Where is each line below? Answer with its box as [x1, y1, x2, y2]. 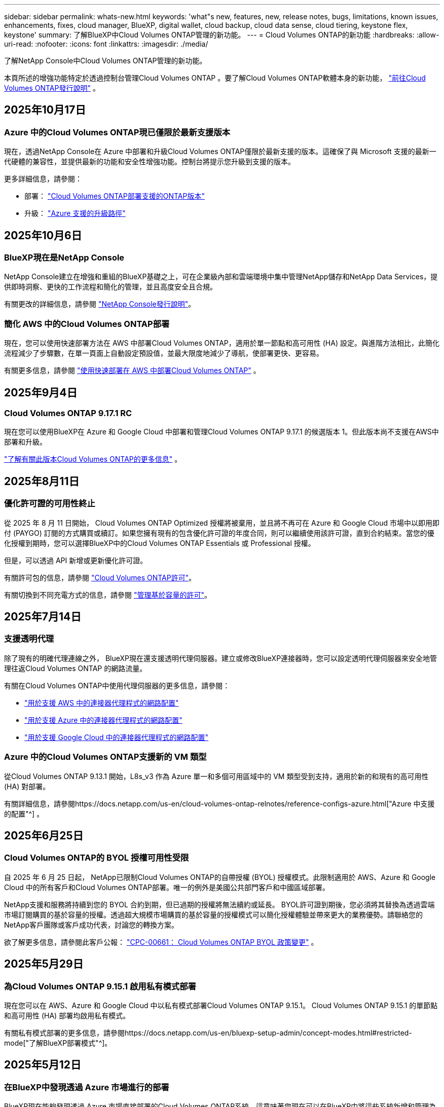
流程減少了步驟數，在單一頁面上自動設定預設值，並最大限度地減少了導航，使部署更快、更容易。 [4, 349, 323, 358]
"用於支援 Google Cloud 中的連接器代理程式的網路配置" [24, 732, 209, 742]
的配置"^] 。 [4, 809, 44, 818]
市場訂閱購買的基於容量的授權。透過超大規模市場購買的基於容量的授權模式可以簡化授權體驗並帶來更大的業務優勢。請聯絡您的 [4, 910, 423, 919]
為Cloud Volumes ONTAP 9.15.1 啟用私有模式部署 [4, 981, 196, 991]
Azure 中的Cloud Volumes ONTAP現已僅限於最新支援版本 [4, 127, 231, 137]
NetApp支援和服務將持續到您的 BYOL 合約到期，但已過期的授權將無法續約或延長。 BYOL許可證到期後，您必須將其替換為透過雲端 [4, 900, 435, 909]
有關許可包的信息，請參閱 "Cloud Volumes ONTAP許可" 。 [4, 573, 196, 582]
